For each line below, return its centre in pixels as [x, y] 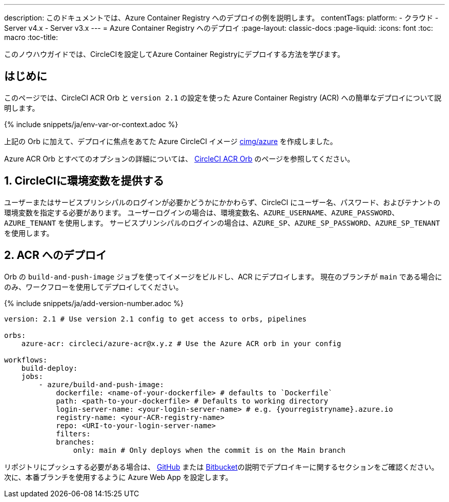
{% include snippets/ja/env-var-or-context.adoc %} [91, 124]
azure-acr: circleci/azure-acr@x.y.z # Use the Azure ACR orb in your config [181, 343]
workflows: [26, 360]
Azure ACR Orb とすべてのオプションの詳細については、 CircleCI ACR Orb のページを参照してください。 [179, 158]
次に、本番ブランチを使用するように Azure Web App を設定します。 [118, 477]
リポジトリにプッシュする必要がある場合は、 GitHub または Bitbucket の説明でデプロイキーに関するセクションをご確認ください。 [221, 467]
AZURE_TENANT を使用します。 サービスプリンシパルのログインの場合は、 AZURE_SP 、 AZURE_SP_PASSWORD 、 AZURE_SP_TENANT [222, 223]
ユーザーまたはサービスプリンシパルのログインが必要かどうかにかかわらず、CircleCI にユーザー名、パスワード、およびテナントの [222, 202]
